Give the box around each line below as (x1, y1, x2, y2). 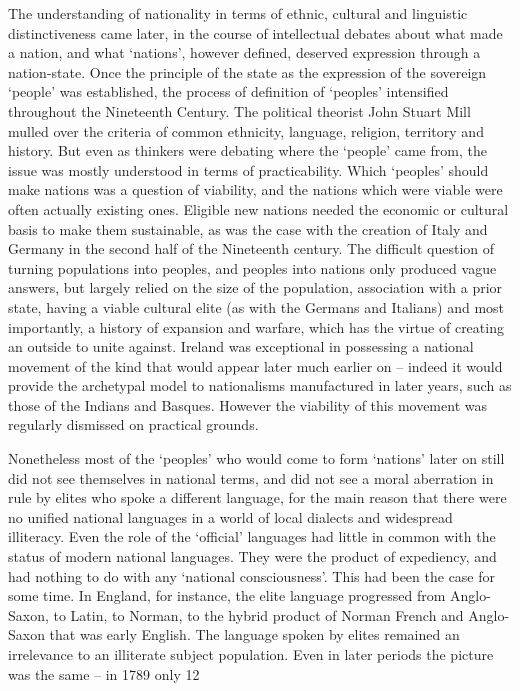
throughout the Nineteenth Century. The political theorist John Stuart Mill (8, 100, 471, 121)
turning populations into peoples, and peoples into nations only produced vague (8, 257, 497, 278)
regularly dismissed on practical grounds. (8, 414, 259, 435)
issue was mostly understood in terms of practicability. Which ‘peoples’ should (8, 159, 489, 180)
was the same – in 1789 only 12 (8, 663, 200, 684)
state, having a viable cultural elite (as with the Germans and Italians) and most (8, 296, 505, 317)
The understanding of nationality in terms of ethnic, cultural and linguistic (8, 3, 468, 23)
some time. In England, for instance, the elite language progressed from (8, 585, 446, 606)
